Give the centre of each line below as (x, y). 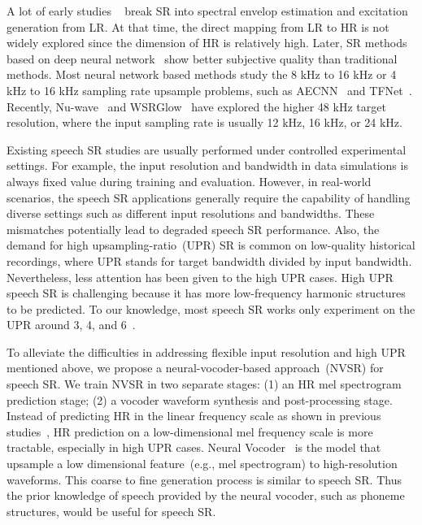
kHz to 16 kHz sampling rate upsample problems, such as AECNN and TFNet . (209, 90)
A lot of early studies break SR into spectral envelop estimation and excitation (207, 11)
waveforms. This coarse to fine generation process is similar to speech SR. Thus (204, 479)
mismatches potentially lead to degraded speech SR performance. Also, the (193, 229)
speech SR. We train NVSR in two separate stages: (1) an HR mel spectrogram (204, 384)
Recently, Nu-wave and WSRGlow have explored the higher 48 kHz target (196, 106)
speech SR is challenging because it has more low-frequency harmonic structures (206, 293)
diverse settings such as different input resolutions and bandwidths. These (191, 213)
